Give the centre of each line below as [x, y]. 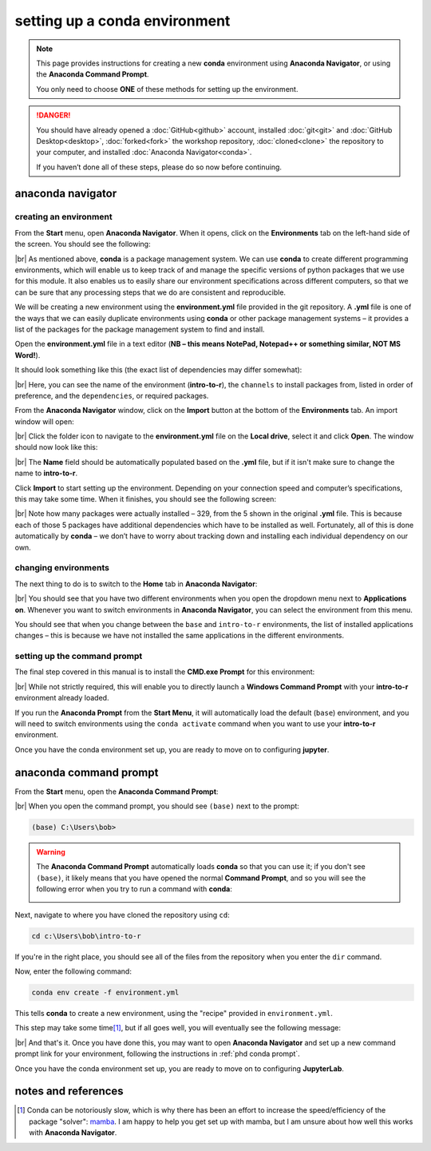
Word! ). [28, 355]
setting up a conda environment [123, 21]
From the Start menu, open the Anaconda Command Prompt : [117, 792]
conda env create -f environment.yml [105, 992]
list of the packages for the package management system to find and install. [140, 329]
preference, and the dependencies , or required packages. [112, 395]
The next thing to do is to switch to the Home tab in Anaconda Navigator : [136, 584]
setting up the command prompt [79, 657]
